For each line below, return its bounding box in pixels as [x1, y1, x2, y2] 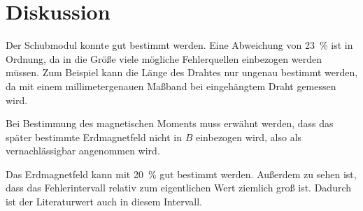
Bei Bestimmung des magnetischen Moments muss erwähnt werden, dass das [6, 116, 334, 131]
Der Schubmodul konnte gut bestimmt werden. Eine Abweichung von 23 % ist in [6, 38, 353, 52]
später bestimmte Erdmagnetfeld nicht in [6, 129, 183, 144]
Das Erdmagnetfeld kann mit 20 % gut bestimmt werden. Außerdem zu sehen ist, [6, 166, 357, 181]
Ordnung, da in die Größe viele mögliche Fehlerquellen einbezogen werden [6, 51, 322, 66]
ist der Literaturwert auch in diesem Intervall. [6, 194, 202, 209]
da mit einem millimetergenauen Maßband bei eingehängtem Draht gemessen [6, 78, 336, 93]
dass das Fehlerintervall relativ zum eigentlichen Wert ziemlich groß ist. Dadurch [6, 180, 352, 195]
